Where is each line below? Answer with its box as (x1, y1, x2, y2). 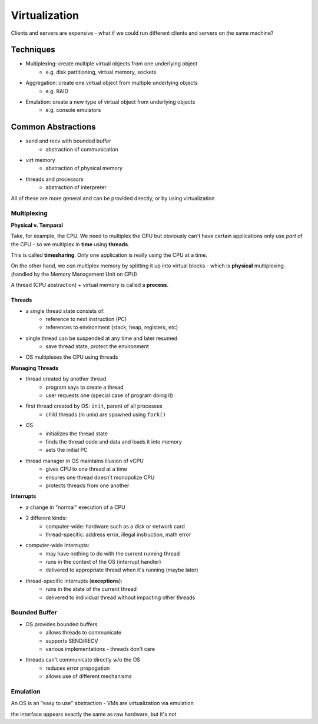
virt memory (25, 157, 55, 164)
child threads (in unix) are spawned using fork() (45, 411, 166, 418)
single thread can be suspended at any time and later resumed (25, 335, 178, 342)
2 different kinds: (25, 514, 67, 521)
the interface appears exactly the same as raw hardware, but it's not (11, 710, 177, 718)
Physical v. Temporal (11, 222, 63, 229)
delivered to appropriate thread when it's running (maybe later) (45, 566, 198, 574)
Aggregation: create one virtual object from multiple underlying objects (25, 80, 198, 87)
